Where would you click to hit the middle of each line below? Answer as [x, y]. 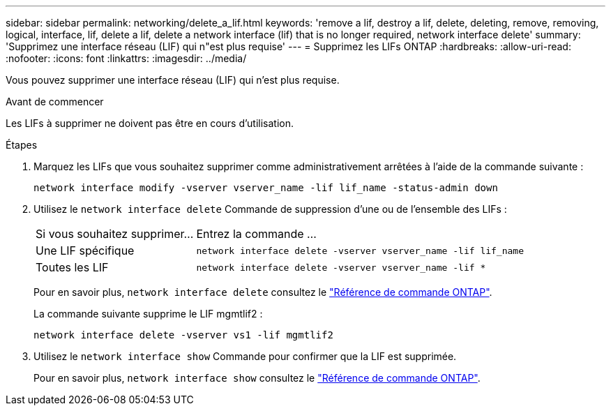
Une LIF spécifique [85, 251]
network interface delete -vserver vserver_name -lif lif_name [360, 251]
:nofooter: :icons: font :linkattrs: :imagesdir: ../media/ [126, 58]
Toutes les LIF [72, 267]
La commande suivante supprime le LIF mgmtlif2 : [148, 314]
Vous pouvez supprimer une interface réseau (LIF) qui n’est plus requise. [173, 80]
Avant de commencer [55, 102]
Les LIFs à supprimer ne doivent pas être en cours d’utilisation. [150, 123]
